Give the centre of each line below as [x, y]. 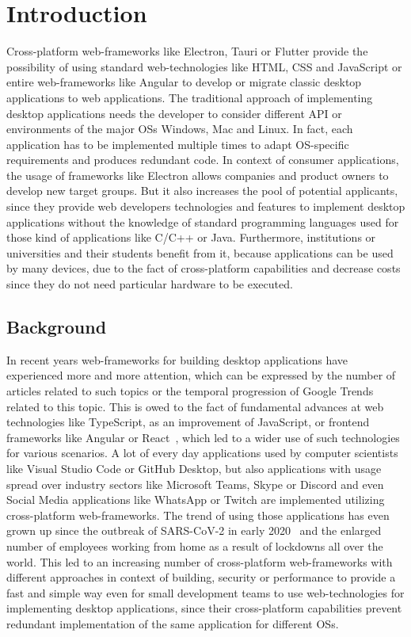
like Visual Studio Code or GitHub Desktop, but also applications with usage [194, 468]
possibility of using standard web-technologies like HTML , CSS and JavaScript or [204, 66]
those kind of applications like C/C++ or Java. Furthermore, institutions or [191, 237]
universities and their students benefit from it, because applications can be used [200, 252]
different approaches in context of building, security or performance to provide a [201, 577]
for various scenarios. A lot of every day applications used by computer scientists [202, 453]
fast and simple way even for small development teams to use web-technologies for [205, 592]
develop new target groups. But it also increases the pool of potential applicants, [202, 191]
